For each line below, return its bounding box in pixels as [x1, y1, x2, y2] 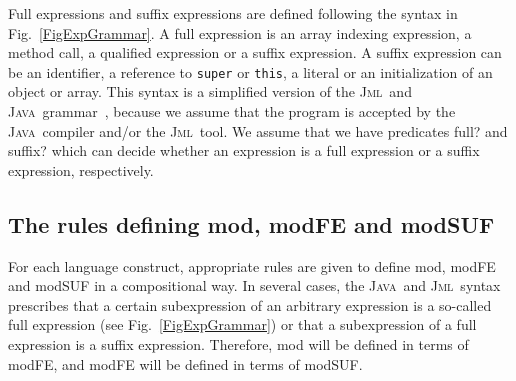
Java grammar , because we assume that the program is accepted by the [8, 101, 456, 122]
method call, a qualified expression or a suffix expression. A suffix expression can [8, 42, 502, 63]
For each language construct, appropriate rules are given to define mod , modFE [8, 255, 496, 276]
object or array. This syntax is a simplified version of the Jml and [8, 81, 412, 102]
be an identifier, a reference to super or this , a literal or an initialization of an [8, 61, 493, 82]
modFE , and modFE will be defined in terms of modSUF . [8, 353, 363, 374]
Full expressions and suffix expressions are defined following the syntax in [8, 3, 458, 23]
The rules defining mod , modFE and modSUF [8, 208, 495, 239]
